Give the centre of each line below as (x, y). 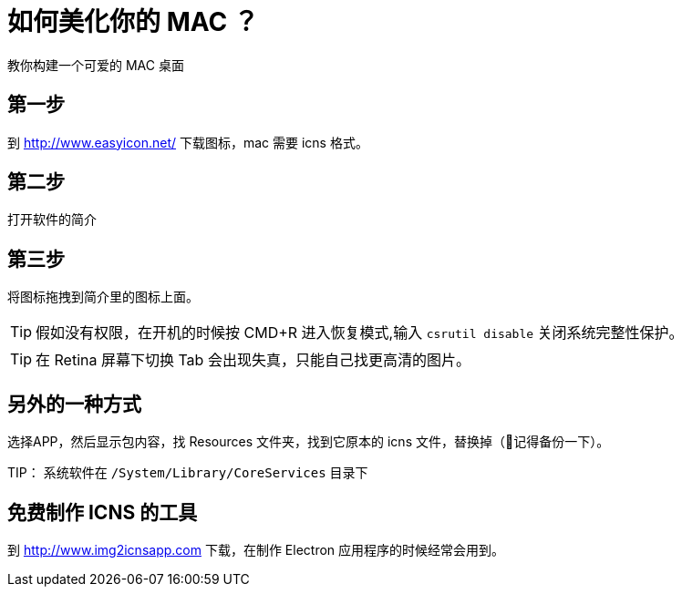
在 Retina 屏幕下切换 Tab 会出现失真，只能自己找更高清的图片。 (253, 360)
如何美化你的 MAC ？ (133, 22)
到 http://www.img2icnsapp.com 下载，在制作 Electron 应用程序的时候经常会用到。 (256, 549)
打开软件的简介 (52, 220)
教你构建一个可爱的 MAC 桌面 (96, 65)
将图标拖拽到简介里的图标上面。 (103, 297)
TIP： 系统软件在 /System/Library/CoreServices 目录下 (188, 473)
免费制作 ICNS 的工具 (103, 512)
